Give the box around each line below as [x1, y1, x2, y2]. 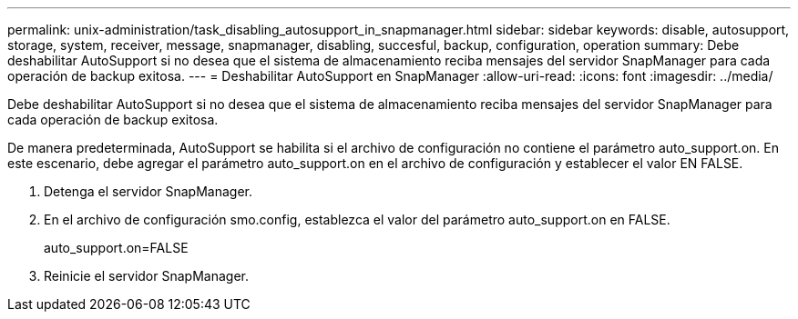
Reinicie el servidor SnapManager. [44, 268, 249, 284]
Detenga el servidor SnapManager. [44, 184, 252, 199]
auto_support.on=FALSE [44, 240, 189, 255]
